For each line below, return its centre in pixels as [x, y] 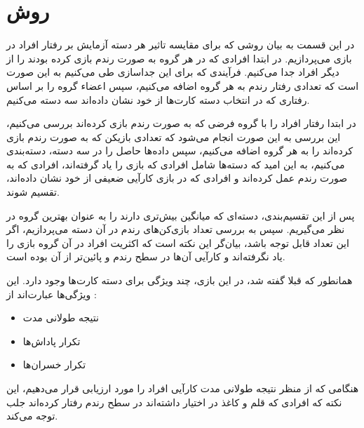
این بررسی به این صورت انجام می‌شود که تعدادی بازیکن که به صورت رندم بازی [174, 136]
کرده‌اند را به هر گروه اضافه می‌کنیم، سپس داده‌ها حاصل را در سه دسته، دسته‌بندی [180, 151]
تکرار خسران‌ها [54, 365]
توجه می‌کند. [32, 416]
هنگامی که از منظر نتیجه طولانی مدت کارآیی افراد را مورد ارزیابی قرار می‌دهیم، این [183, 388]
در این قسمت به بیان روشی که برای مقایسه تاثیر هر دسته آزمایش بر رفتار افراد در [181, 45]
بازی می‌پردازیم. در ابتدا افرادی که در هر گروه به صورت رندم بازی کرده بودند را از [179, 58]
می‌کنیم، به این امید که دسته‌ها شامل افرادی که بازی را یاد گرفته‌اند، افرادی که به [176, 164]
